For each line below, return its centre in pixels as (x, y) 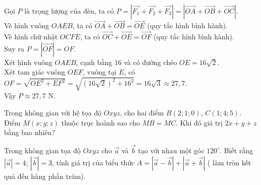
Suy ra (14, 48)
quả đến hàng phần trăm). (45, 176)
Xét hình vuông (28, 62)
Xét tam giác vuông (35, 72)
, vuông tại (100, 72)
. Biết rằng (237, 150)
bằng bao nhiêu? (30, 132)
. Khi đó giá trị (199, 122)
